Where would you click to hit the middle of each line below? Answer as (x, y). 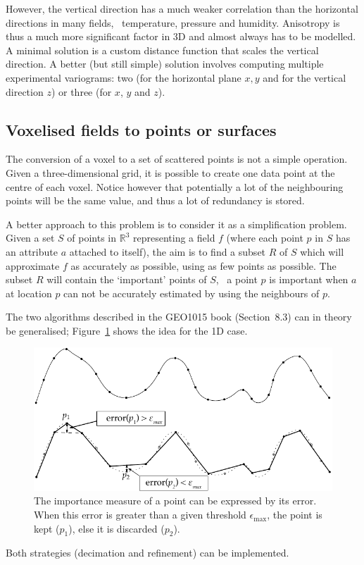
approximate (33, 265)
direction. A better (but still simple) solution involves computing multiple (165, 64)
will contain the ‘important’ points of (127, 279)
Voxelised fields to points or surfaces (141, 129)
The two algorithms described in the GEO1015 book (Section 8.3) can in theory (179, 317)
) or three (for (81, 91)
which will (322, 251)
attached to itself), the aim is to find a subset (168, 251)
